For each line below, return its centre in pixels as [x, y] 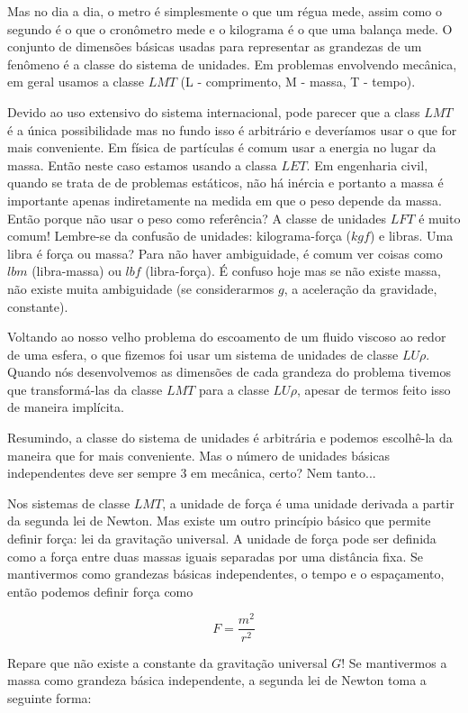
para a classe [234, 389]
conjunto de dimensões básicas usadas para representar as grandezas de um [215, 46]
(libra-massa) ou [76, 271]
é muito [440, 218]
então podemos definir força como [100, 591]
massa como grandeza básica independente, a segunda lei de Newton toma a [217, 680]
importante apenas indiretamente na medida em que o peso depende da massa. [225, 200]
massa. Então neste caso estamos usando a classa [142, 165]
